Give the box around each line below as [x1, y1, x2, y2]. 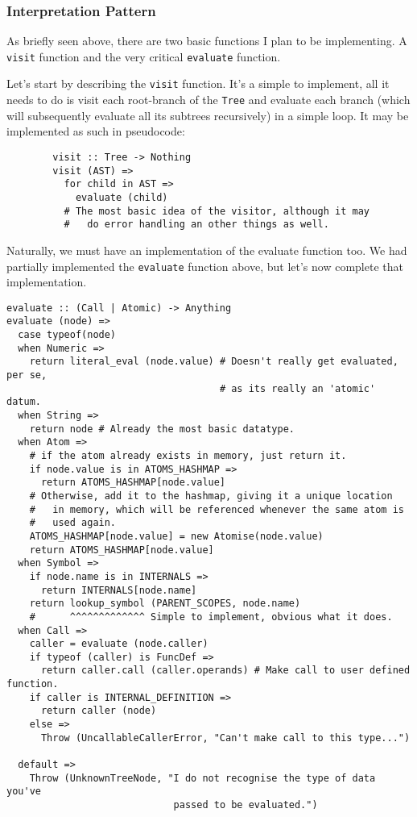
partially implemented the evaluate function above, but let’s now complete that [6, 257, 403, 274]
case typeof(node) [18, 329, 117, 341]
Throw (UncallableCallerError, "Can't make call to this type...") [40, 732, 411, 744]
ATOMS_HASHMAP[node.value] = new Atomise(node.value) [29, 530, 324, 542]
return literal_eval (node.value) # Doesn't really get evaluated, [29, 356, 398, 368]
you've [6, 786, 41, 798]
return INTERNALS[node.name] [40, 584, 197, 596]
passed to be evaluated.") [173, 799, 318, 811]
